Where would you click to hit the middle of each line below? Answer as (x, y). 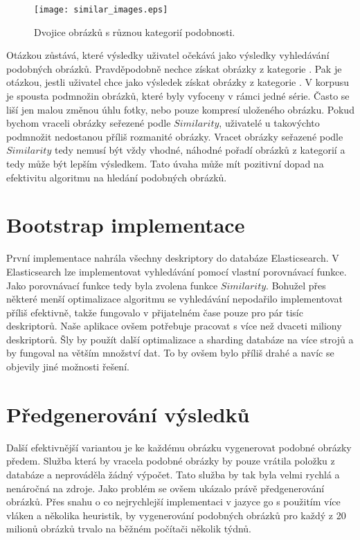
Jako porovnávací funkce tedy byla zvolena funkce (112, 285)
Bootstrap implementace (126, 225)
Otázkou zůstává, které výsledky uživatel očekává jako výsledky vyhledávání (168, 55)
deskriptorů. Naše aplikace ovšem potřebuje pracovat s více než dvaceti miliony (174, 326)
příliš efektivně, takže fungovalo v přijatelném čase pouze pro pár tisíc (155, 312)
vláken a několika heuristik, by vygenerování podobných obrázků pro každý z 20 (176, 515)
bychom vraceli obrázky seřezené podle (89, 123)
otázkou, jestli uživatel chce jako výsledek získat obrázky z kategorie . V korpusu (178, 82)
